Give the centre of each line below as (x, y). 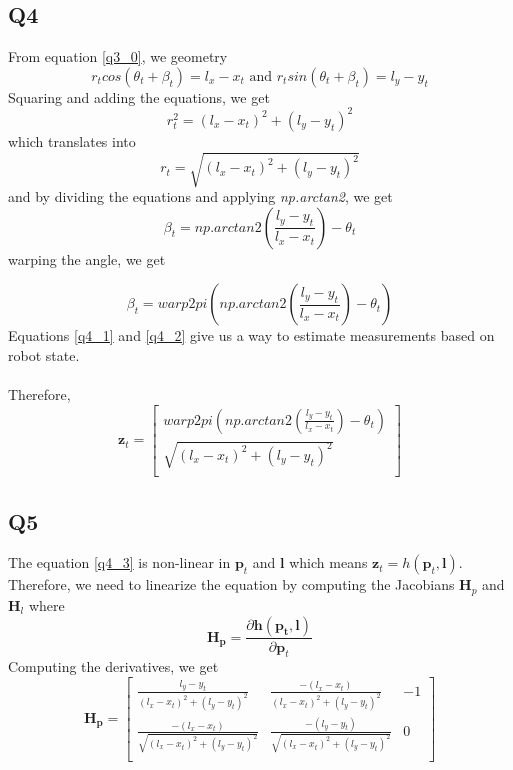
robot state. (44, 354)
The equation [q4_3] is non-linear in (119, 562)
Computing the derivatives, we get (113, 666)
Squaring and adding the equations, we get (139, 96)
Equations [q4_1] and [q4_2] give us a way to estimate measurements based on (251, 335)
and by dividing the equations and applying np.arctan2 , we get (200, 196)
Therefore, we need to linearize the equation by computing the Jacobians (231, 584)
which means (328, 562)
